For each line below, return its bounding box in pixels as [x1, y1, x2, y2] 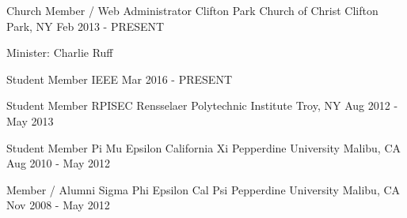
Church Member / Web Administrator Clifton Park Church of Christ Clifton [6, 2, 378, 18]
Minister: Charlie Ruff [6, 44, 113, 61]
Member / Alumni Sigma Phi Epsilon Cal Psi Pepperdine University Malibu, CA [6, 181, 401, 197]
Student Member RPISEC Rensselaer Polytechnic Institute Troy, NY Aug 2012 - [6, 97, 398, 114]
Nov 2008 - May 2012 [6, 197, 110, 213]
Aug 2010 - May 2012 [6, 155, 111, 171]
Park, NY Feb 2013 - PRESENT [6, 17, 165, 34]
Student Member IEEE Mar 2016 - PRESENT [6, 70, 232, 87]
